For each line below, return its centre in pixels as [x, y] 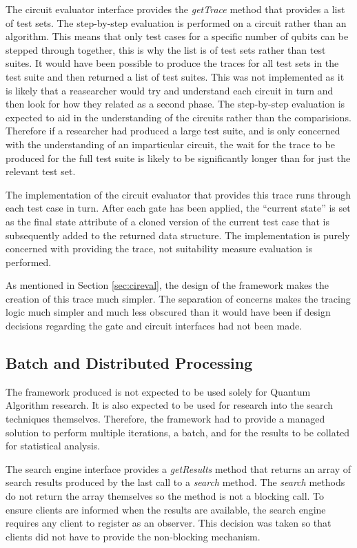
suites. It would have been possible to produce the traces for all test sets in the [172, 63]
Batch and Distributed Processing [129, 363]
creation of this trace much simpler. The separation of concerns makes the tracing [178, 298]
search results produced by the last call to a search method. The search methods [175, 482]
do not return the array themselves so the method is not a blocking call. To [165, 496]
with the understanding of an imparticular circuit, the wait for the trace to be [170, 144]
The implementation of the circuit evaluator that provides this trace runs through [178, 194]
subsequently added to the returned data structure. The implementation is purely [178, 235]
